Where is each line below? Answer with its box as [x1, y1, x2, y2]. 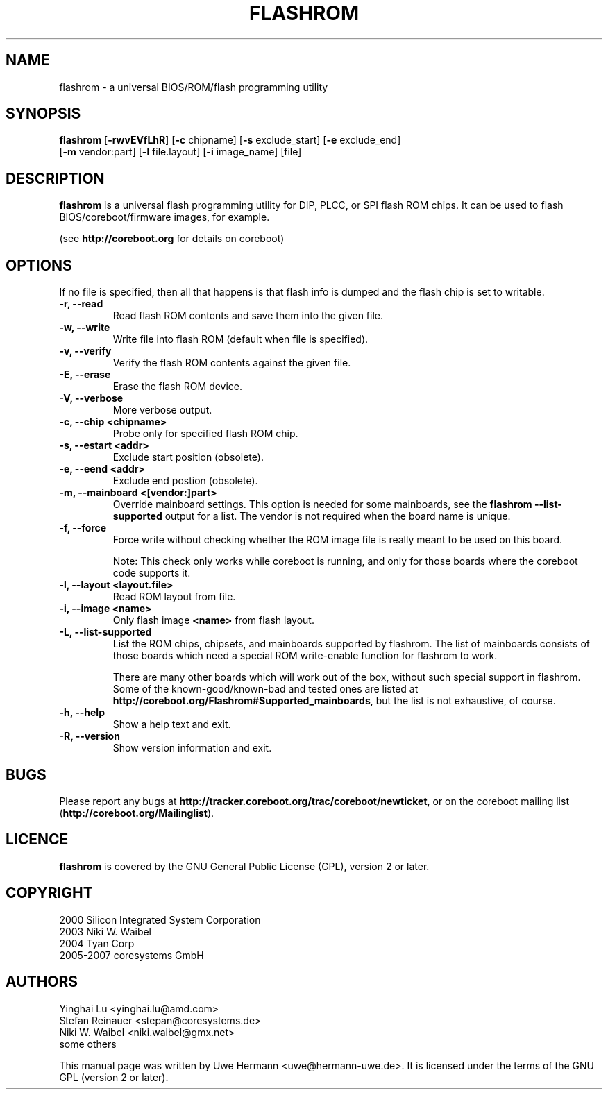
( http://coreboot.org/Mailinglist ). [59, 806, 214, 819]
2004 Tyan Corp [59, 937, 135, 949]
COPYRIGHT [6, 884, 93, 902]
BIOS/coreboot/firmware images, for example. [59, 211, 270, 223]
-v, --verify [59, 345, 112, 357]
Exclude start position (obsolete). [112, 451, 264, 464]
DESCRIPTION [6, 169, 105, 187]
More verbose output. [112, 404, 212, 416]
